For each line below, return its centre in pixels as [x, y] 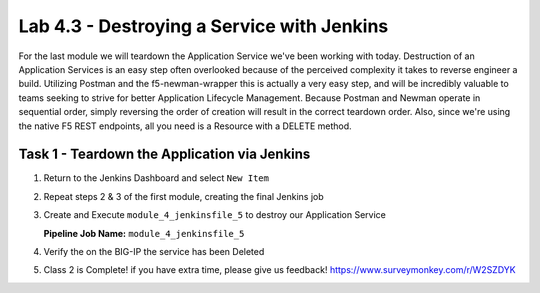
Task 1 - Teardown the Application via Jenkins [164, 154]
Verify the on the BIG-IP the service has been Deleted [154, 251]
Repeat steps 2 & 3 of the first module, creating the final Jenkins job [183, 196]
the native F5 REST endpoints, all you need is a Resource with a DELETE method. [185, 126]
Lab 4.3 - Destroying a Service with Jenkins [203, 26]
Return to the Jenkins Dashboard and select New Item [156, 178]
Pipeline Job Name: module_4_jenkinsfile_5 [144, 233]
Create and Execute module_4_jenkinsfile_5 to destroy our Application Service [215, 215]
